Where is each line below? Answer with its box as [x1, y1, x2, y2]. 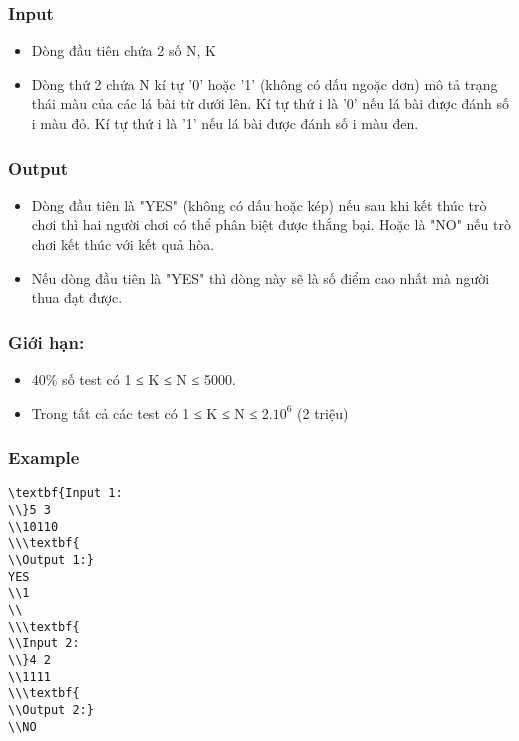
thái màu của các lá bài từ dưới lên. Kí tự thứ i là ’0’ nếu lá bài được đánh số [31, 93, 510, 114]
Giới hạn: [8, 329, 85, 354]
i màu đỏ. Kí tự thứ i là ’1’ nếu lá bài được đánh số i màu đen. [31, 113, 419, 133]
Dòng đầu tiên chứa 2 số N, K [31, 40, 217, 61]
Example [8, 445, 80, 470]
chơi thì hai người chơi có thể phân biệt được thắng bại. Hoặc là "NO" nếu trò [31, 214, 511, 235]
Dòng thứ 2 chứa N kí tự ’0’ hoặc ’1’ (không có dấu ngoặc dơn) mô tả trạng [31, 73, 498, 94]
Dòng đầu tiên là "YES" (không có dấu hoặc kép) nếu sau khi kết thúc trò [31, 194, 487, 215]
